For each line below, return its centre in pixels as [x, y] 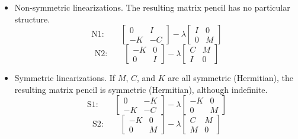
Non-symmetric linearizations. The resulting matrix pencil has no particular [152, 7]
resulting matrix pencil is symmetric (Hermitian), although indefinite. [141, 89]
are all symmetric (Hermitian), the [231, 78]
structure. [32, 19]
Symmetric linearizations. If [65, 78]
